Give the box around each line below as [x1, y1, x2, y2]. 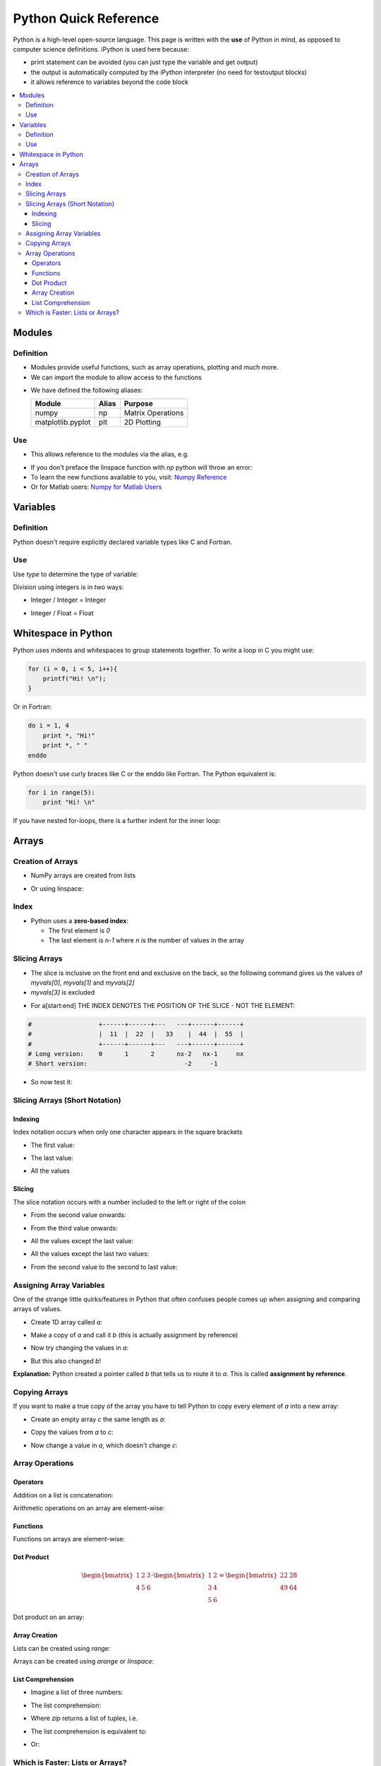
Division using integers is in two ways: [13, 583, 124, 591]
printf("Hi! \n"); [42, 675, 107, 683]
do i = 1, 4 [28, 721, 70, 730]
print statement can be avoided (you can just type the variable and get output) [30, 58, 258, 66]
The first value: [30, 1141, 75, 1149]
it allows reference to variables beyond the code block [30, 78, 189, 86]
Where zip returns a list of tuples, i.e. [30, 1714, 138, 1723]
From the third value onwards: [30, 1223, 118, 1232]
